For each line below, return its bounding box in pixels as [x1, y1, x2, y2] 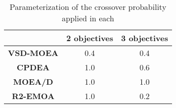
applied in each [61, 12, 115, 24]
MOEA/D [13, 76, 54, 87]
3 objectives [121, 32, 168, 44]
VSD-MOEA [8, 47, 59, 58]
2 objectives [66, 32, 114, 44]
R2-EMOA [11, 90, 55, 102]
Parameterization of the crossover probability [9, 1, 167, 12]
